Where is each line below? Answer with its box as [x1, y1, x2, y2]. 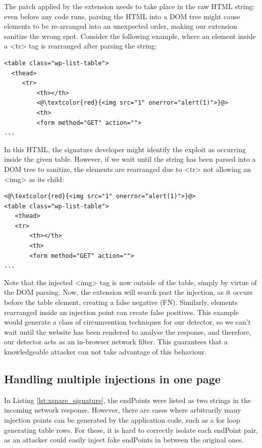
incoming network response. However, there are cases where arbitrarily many [4, 405, 241, 415]
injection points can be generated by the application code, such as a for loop [4, 414, 240, 425]
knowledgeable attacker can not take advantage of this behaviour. [4, 346, 207, 356]
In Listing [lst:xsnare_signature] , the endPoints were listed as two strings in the [4, 394, 251, 405]
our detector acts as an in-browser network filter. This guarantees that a [4, 336, 228, 347]
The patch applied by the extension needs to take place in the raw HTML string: [4, 1, 255, 11]
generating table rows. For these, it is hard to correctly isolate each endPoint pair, [4, 424, 258, 435]
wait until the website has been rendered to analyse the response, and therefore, [4, 326, 251, 337]
